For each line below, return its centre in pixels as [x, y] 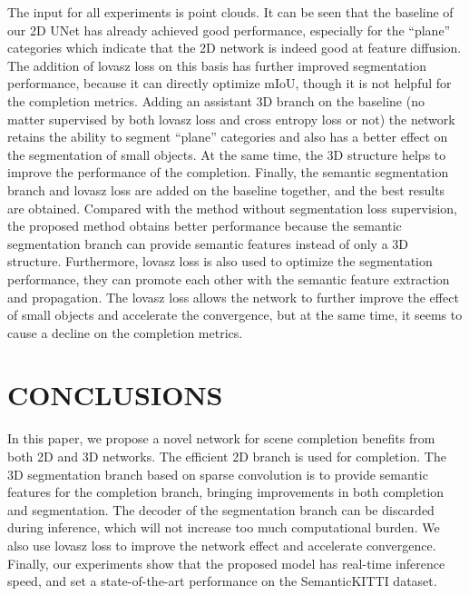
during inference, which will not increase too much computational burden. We [224, 527]
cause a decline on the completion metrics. [125, 332]
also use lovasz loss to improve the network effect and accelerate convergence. [222, 545]
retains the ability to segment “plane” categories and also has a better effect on [228, 137]
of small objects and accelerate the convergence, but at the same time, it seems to [235, 315]
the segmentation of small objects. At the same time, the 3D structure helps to [227, 154]
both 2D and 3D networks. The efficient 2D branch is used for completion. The [227, 456]
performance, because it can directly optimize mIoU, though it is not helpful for [230, 83]
